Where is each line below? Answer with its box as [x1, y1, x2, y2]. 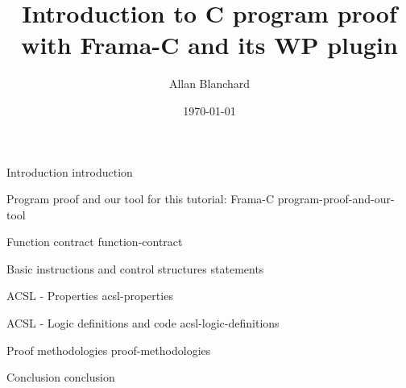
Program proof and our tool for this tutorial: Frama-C [6, 190, 275, 207]
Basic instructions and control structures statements [6, 260, 264, 277]
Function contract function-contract [6, 233, 183, 250]
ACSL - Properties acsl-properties [6, 287, 173, 304]
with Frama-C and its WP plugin [21, 28, 398, 61]
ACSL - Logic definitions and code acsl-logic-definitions [6, 315, 280, 332]
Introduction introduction [6, 163, 133, 180]
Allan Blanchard [168, 75, 251, 92]
